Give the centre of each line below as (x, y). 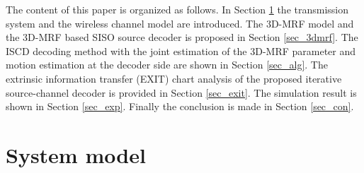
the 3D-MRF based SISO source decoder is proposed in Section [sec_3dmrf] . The (182, 37)
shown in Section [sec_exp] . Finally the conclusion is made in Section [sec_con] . (180, 106)
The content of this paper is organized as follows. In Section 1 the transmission (177, 9)
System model (76, 154)
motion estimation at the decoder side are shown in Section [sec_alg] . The (167, 65)
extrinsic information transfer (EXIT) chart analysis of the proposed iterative (174, 78)
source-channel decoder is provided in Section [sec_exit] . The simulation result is (181, 92)
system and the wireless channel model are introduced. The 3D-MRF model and (180, 23)
